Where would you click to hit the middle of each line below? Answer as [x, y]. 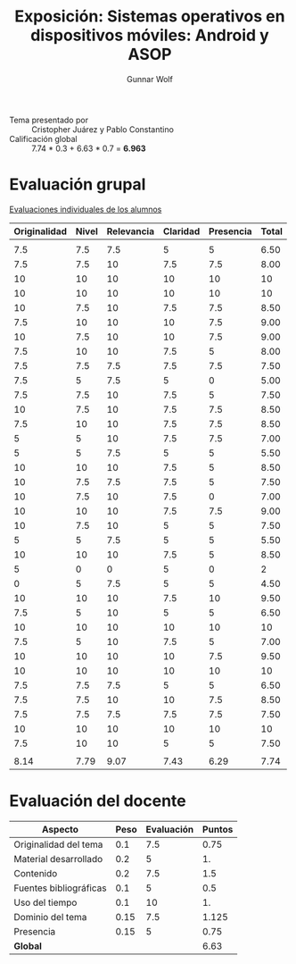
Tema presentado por [49, 120]
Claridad [181, 231]
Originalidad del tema [58, 844]
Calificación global [43, 138]
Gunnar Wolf [150, 79]
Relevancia [130, 231]
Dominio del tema [50, 917]
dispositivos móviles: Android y [150, 35]
